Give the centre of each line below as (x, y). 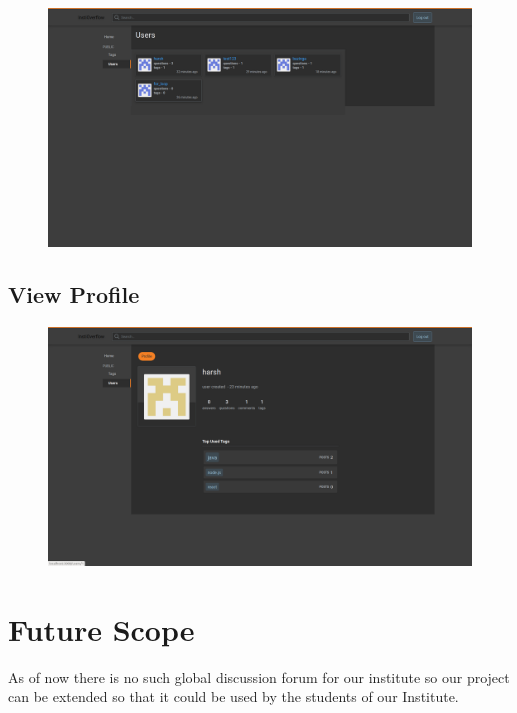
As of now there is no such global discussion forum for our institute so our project (259, 676)
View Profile (74, 294)
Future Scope (101, 628)
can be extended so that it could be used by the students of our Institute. (233, 696)
